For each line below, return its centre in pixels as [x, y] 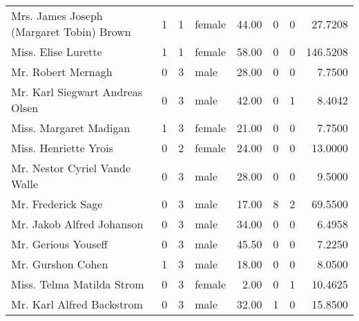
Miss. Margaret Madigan [71, 128]
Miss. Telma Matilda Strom [78, 284]
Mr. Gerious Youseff [59, 244]
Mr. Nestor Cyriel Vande [71, 168]
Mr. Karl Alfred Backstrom [77, 304]
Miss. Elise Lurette [57, 52]
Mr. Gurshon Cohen [60, 264]
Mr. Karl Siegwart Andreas [77, 92]
